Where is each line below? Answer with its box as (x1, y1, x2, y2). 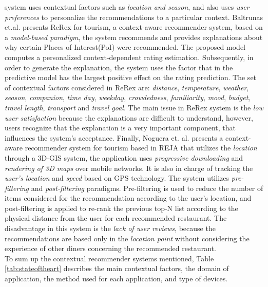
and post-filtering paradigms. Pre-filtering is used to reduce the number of (31, 182, 263, 193)
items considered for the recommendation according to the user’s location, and (5, 193, 252, 203)
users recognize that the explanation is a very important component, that (5, 122, 236, 133)
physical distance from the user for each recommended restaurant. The (5, 213, 227, 223)
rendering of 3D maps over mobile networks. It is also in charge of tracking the (5, 162, 253, 173)
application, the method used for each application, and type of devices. (5, 273, 228, 284)
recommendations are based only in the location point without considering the (5, 233, 250, 243)
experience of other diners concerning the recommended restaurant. (5, 243, 216, 254)
